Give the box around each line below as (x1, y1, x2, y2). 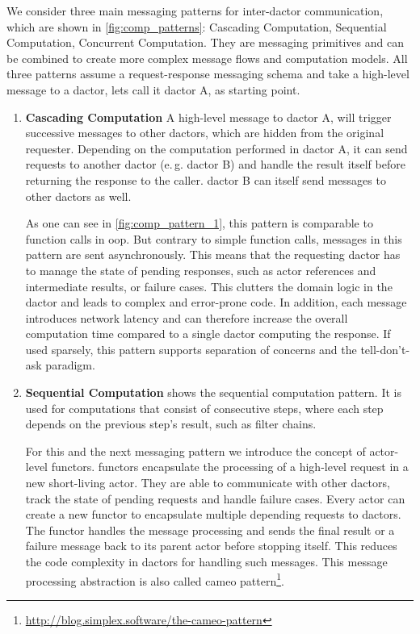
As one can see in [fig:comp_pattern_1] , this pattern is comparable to (25, 215, 373, 231)
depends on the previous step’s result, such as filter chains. (25, 415, 317, 432)
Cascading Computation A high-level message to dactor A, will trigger (25, 108, 392, 125)
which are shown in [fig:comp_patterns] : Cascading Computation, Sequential (6, 18, 387, 35)
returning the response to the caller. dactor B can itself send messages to (25, 171, 386, 188)
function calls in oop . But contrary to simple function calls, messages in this (25, 230, 402, 247)
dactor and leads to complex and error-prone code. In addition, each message (25, 294, 407, 311)
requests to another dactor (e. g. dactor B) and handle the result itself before (25, 156, 405, 173)
